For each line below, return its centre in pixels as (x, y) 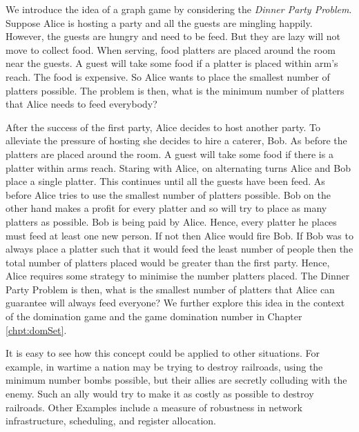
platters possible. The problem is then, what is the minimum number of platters (175, 90)
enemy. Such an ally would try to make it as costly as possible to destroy (160, 394)
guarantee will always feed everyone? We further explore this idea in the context (175, 303)
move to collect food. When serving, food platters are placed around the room (171, 49)
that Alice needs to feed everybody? (81, 104)
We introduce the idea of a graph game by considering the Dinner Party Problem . (179, 9)
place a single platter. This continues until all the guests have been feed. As (165, 181)
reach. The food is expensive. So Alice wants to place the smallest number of (168, 76)
